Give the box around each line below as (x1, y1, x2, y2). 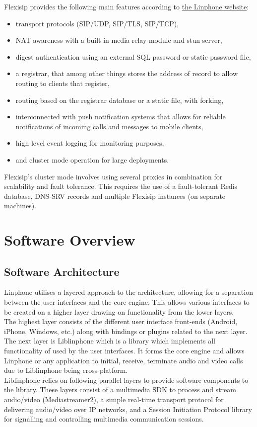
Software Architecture (4, 263, 120, 279)
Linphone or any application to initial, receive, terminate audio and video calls (4, 355, 243, 365)
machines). (4, 200, 37, 211)
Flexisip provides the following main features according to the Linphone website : (4, 1, 249, 11)
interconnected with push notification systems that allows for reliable (15, 111, 226, 122)
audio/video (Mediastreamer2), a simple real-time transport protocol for (4, 394, 224, 405)
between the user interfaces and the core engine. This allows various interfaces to (4, 297, 250, 307)
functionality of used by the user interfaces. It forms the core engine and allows (4, 345, 245, 356)
